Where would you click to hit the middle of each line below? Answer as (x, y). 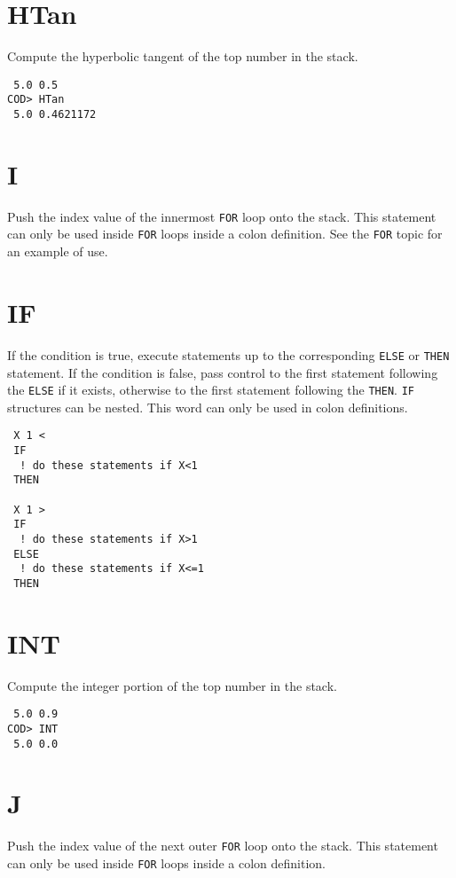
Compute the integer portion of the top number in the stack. (172, 685)
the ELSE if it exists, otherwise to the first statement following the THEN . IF (211, 390)
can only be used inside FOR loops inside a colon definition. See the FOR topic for (225, 234)
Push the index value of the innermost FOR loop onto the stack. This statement (222, 216)
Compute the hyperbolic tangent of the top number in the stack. (183, 56)
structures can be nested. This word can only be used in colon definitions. (208, 407)
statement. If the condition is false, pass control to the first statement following (223, 372)
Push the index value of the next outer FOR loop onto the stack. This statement (223, 846)
